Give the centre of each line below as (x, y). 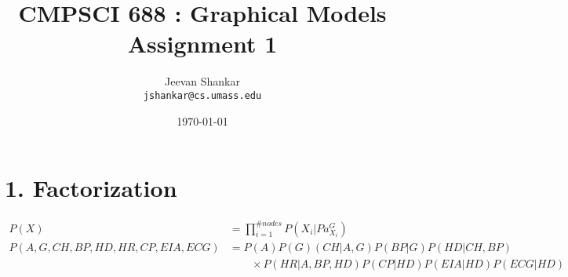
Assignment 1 (202, 44)
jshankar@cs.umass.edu (202, 95)
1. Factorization (91, 188)
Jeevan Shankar (202, 81)
